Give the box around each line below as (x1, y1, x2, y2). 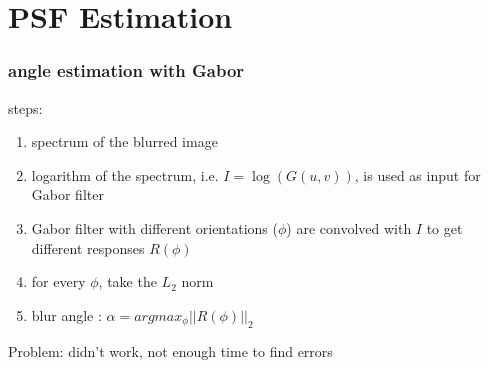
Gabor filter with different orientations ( (31, 217, 278, 238)
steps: (8, 97, 43, 118)
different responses (31, 237, 145, 258)
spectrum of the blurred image (31, 131, 218, 152)
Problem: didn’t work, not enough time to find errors (8, 340, 333, 361)
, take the (98, 271, 157, 292)
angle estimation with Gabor (8, 58, 245, 83)
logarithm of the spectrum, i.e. (31, 164, 219, 185)
